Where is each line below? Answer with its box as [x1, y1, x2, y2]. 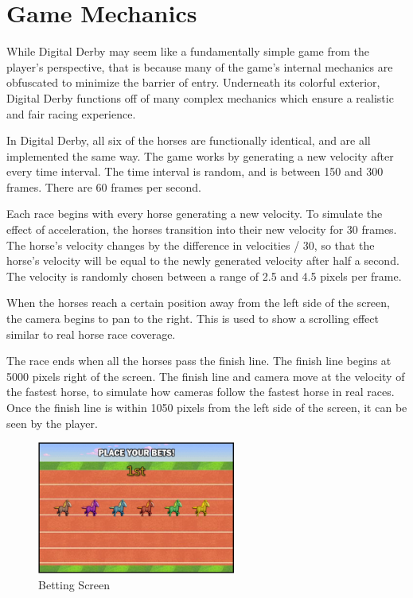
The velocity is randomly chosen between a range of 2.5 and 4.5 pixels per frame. [6, 267, 402, 284]
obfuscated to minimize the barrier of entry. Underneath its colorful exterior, [6, 74, 380, 91]
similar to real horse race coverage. [6, 325, 176, 342]
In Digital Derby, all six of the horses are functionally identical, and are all [6, 132, 371, 149]
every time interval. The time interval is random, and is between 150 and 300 [6, 163, 384, 180]
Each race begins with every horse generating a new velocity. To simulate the [6, 205, 383, 222]
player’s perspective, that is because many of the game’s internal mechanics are [6, 58, 393, 75]
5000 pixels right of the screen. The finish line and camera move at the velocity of [6, 367, 405, 384]
